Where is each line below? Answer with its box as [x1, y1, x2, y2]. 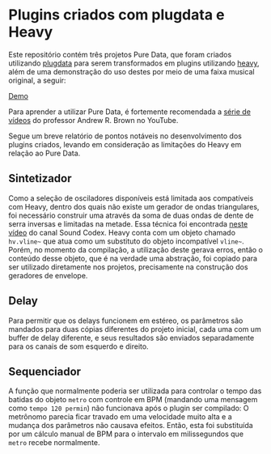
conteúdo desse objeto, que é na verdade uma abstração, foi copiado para [8, 253, 257, 263]
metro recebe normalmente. [8, 438, 100, 448]
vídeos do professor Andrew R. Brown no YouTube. [8, 115, 179, 125]
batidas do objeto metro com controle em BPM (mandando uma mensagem [8, 395, 258, 405]
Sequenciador [8, 364, 82, 378]
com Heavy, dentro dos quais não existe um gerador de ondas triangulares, [8, 202, 260, 211]
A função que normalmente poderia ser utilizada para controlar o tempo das [8, 386, 262, 396]
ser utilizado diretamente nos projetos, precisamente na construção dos [8, 261, 248, 272]
